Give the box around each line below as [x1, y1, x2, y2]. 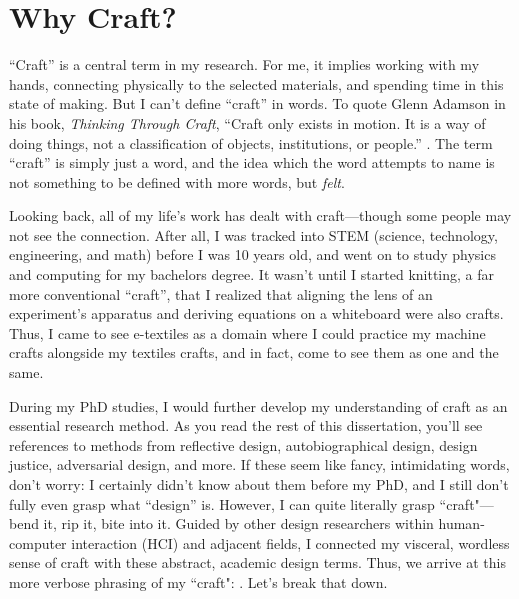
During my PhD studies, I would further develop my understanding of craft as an [9, 395, 508, 416]
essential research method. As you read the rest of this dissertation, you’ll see [9, 415, 483, 436]
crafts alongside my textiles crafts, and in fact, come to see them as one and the [9, 342, 499, 363]
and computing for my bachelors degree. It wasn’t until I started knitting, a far [9, 264, 495, 285]
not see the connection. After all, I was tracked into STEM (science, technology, [9, 224, 498, 245]
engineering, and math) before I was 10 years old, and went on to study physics [9, 244, 496, 265]
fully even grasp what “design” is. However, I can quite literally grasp [9, 493, 435, 514]
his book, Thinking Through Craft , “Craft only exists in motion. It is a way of [9, 112, 486, 133]
